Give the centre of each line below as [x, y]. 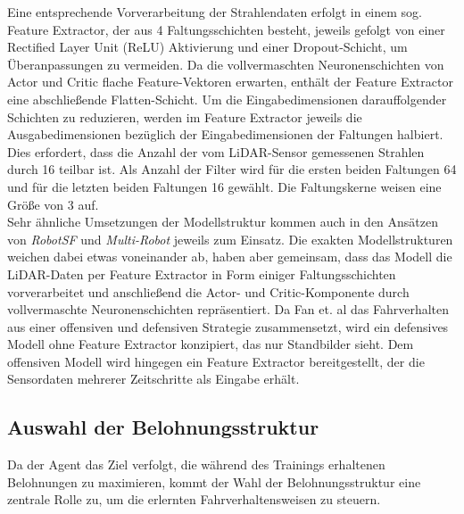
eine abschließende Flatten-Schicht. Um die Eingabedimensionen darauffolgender [227, 99]
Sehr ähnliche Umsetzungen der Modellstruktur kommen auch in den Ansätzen [223, 222]
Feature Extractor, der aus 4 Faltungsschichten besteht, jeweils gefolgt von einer [226, 29]
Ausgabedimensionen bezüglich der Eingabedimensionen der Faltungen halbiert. [225, 134]
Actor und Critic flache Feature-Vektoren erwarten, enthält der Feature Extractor [230, 82]
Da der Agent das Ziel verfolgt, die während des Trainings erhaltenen [196, 464]
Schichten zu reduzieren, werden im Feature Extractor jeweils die [185, 116]
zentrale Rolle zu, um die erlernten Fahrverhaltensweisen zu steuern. [194, 499]
